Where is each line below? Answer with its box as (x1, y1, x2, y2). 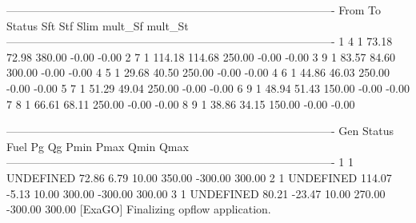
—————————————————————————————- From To (6, 2, 382, 18)
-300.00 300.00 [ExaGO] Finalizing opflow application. (6, 201, 271, 217)
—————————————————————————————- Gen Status (6, 122, 394, 139)
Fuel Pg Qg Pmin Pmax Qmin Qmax (6, 137, 189, 154)
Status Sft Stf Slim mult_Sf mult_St (6, 17, 189, 34)
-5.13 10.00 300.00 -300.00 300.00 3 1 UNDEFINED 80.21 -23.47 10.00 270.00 (6, 185, 386, 201)
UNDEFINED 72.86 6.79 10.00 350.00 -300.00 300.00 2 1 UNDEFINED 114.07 (6, 169, 392, 185)
